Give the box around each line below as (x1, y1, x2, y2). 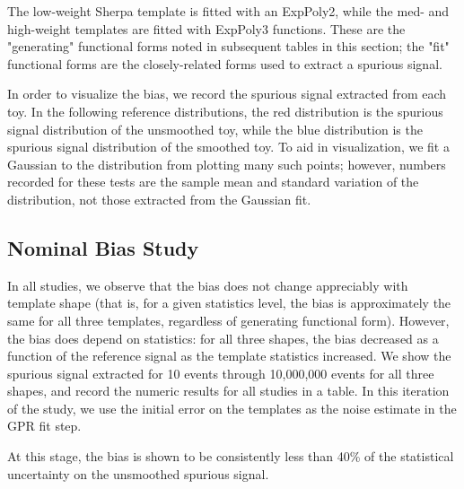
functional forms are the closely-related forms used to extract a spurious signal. (7, 54, 442, 73)
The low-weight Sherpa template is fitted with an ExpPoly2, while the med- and (7, 2, 450, 20)
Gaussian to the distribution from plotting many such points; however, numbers (7, 154, 446, 173)
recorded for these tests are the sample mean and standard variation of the (7, 172, 419, 191)
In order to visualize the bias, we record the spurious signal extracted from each (7, 84, 447, 103)
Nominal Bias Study (7, 233, 199, 261)
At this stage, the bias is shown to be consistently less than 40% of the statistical (7, 447, 454, 466)
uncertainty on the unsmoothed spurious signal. (7, 464, 269, 483)
